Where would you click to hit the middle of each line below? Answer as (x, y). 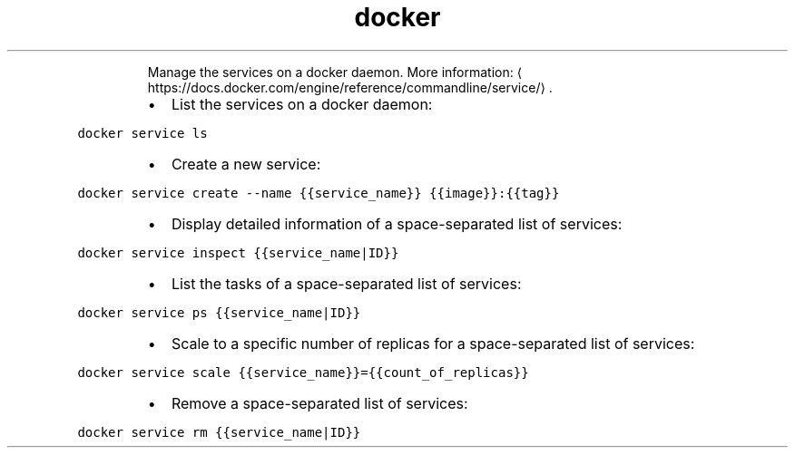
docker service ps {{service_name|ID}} (219, 312)
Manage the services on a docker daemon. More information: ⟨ (335, 72)
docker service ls (142, 133)
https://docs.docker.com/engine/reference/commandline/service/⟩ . (350, 87)
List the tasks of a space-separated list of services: (346, 283)
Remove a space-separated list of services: (319, 403)
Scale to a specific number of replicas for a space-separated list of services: (433, 343)
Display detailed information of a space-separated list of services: (397, 223)
